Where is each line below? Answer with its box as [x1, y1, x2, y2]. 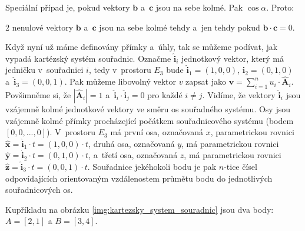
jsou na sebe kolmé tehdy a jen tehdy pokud [99, 21, 260, 33]
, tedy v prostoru [88, 63, 151, 76]
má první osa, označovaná [110, 126, 204, 138]
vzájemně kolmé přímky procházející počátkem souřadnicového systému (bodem [5, 114, 294, 126]
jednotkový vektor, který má [181, 52, 284, 64]
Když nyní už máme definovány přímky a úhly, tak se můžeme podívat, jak [5, 41, 278, 53]
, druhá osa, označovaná [88, 137, 175, 149]
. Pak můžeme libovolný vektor [64, 75, 176, 88]
